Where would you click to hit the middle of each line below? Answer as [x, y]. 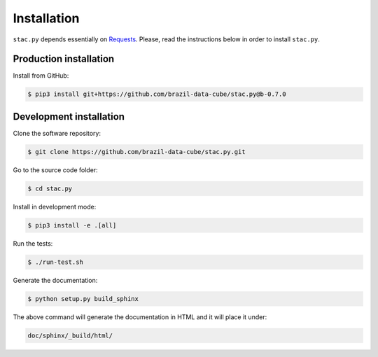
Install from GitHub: [41, 76]
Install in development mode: [55, 206]
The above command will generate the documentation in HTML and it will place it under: [140, 317]
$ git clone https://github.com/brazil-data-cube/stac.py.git [136, 152]
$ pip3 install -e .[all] [72, 225]
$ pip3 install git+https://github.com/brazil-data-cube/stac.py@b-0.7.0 [157, 94]
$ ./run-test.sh [56, 262]
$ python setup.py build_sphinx [83, 299]
